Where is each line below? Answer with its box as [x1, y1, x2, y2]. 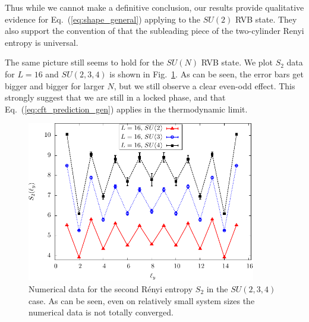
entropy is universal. [5, 36, 78, 48]
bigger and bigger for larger [5, 79, 105, 92]
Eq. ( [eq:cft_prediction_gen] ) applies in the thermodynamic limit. [5, 102, 248, 115]
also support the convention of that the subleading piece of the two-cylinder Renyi [5, 24, 304, 37]
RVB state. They [235, 12, 297, 25]
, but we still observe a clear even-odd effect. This [113, 79, 295, 92]
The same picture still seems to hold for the [5, 56, 164, 68]
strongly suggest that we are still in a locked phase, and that [5, 91, 226, 104]
